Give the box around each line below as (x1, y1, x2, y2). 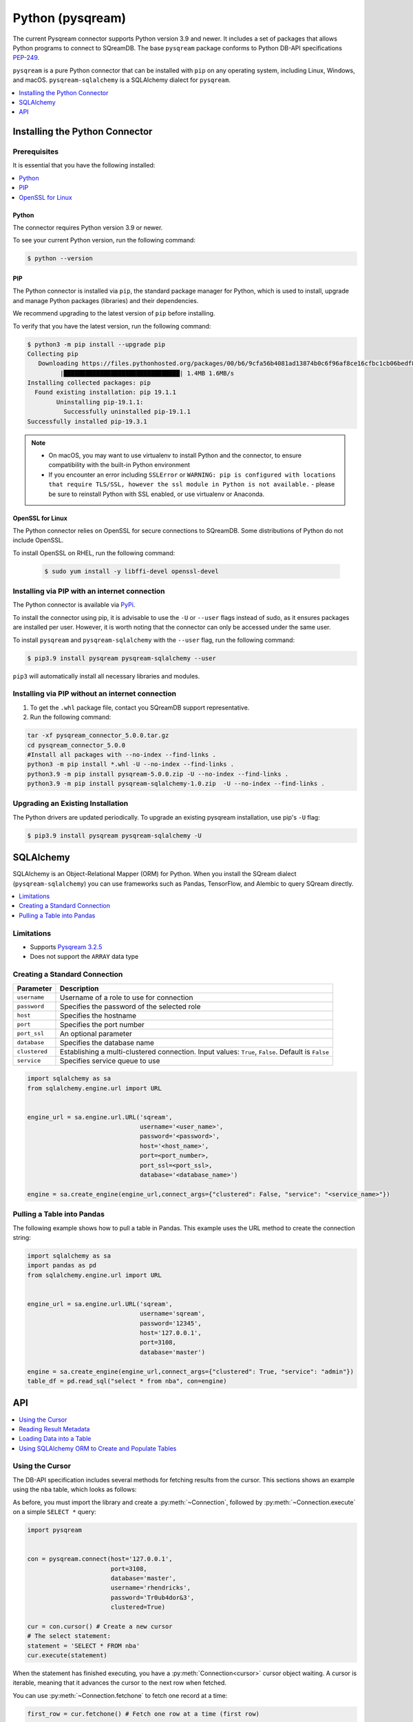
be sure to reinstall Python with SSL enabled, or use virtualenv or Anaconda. (48, 490, 265, 498)
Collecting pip (27, 350, 78, 357)
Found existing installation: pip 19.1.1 (34, 388, 177, 396)
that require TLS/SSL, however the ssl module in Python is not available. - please (48, 480, 335, 488)
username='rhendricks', (110, 1584, 191, 1592)
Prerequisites (12, 147, 59, 156)
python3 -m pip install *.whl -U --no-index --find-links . (27, 760, 235, 768)
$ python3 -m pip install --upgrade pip (27, 340, 165, 348)
